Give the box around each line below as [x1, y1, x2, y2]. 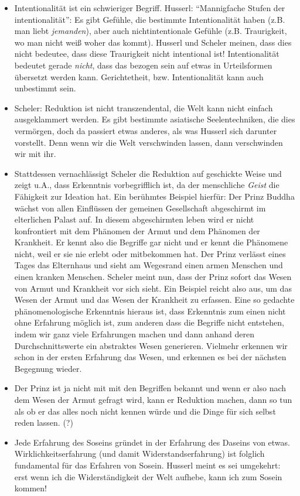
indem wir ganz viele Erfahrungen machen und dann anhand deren [14, 328, 254, 340]
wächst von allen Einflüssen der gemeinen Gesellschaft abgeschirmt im [14, 201, 266, 214]
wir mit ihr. [14, 148, 56, 160]
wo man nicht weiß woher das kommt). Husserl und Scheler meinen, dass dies [14, 36, 292, 48]
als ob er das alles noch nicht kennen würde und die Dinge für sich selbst [14, 405, 276, 417]
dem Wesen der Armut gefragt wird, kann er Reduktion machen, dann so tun [14, 394, 292, 405]
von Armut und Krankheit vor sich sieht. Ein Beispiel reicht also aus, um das [14, 282, 292, 294]
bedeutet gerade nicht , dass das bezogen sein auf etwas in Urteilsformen [14, 59, 272, 71]
